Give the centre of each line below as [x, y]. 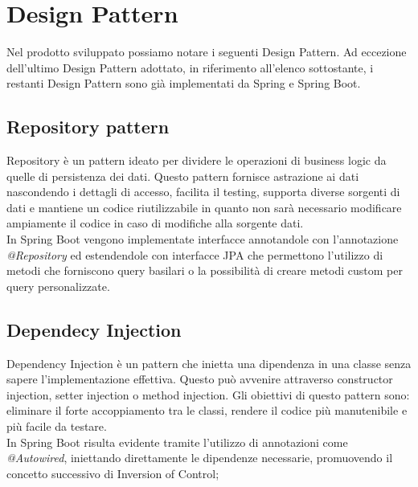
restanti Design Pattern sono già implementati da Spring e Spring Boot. [184, 83]
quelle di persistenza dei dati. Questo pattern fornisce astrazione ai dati [183, 176]
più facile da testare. [57, 426]
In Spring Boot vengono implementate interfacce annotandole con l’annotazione [203, 239]
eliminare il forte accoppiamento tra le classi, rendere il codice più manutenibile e [207, 410]
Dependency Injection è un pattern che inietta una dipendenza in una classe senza [209, 363]
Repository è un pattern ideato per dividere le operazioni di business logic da [197, 160]
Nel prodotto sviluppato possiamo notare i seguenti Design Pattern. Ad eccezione [207, 52]
